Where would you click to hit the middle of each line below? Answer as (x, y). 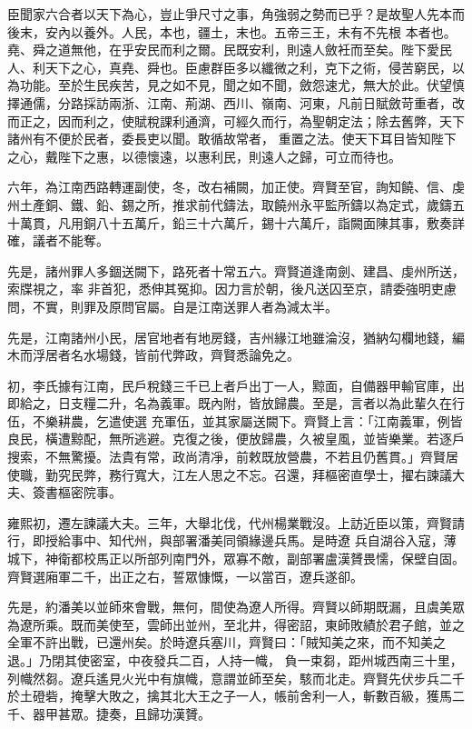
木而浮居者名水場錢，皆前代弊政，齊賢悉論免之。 (153, 355)
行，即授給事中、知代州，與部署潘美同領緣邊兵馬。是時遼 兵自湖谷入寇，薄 (232, 540)
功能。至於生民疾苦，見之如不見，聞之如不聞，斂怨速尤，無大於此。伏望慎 (242, 85)
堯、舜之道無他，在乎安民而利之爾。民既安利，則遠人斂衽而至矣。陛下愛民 (230, 50)
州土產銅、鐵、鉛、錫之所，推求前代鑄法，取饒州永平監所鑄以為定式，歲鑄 (230, 204)
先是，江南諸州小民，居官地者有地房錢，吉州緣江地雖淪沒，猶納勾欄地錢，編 (236, 337)
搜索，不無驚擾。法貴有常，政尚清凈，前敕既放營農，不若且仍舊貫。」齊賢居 (233, 457)
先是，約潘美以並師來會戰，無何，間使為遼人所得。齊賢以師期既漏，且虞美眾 (236, 607)
